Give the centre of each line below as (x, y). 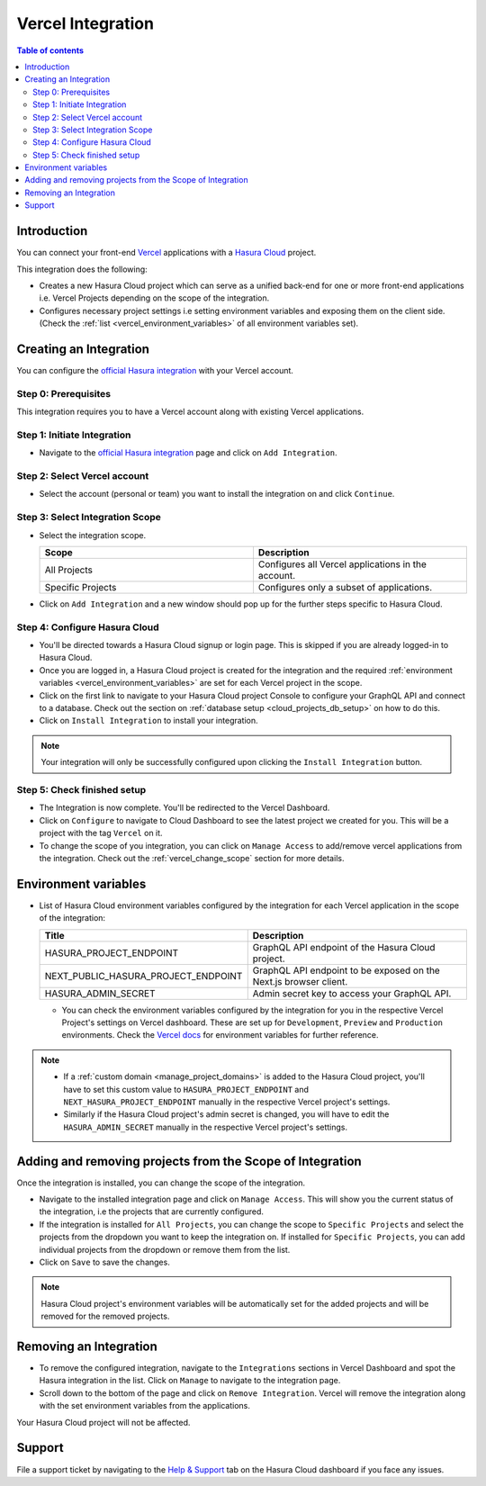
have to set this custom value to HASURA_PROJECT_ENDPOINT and (186, 1089)
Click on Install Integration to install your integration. (148, 721)
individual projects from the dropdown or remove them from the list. (165, 1249)
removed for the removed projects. (105, 1316)
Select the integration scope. (93, 535)
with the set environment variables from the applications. (145, 1406)
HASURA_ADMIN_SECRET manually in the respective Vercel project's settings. (206, 1127)
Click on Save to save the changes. (104, 1262)
